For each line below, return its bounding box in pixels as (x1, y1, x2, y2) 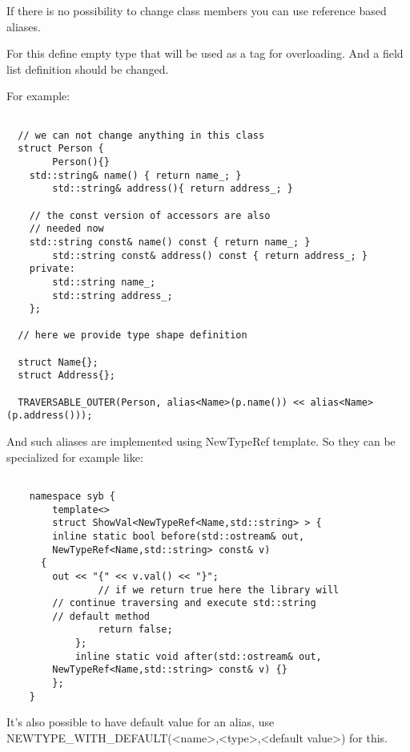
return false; (98, 624, 173, 636)
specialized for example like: (6, 448, 143, 465)
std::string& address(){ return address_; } (52, 183, 293, 195)
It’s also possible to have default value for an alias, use (6, 714, 275, 730)
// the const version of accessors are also (29, 209, 271, 221)
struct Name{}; (18, 356, 98, 368)
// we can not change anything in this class (18, 129, 265, 141)
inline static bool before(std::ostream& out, (52, 530, 305, 542)
